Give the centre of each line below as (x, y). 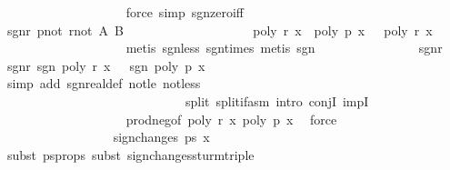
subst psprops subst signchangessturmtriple (130, 154)
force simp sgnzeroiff (185, 12)
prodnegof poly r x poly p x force (231, 119)
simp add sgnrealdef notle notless (104, 83)
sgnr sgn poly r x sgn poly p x (106, 65)
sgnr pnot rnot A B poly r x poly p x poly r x (220, 30)
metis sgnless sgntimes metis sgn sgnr (284, 48)
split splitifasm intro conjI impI (277, 100)
